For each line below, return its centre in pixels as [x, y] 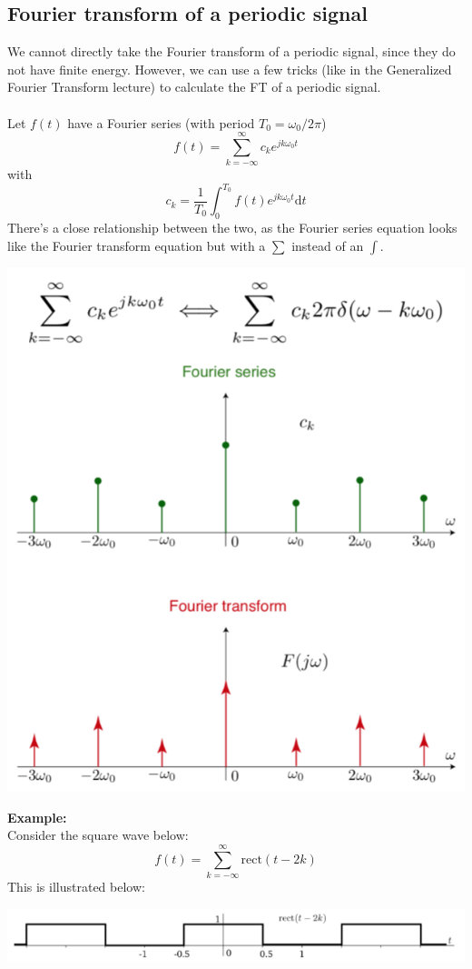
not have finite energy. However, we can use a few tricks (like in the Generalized [230, 69]
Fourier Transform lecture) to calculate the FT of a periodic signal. [194, 87]
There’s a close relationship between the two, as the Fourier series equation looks [232, 228]
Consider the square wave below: [98, 835]
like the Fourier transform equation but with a [137, 245]
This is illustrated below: [76, 887]
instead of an [328, 245]
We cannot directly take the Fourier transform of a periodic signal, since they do [231, 51]
